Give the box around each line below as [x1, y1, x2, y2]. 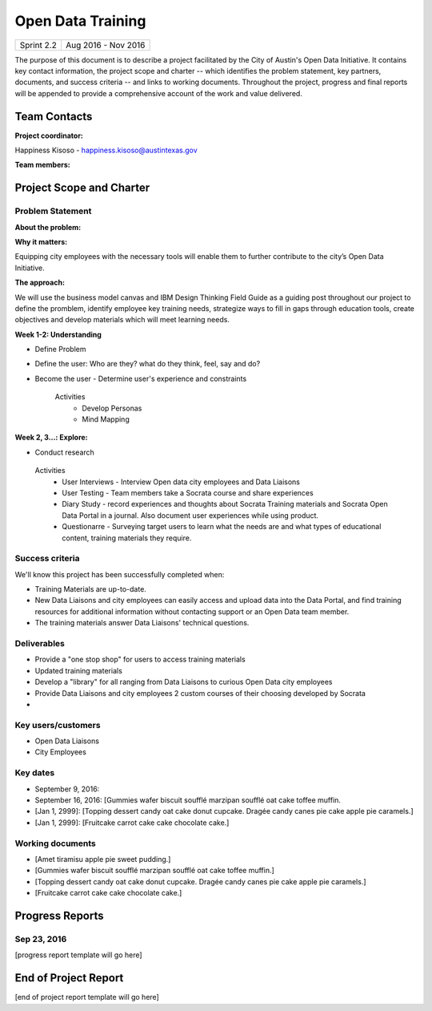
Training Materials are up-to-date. [34, 584, 147, 594]
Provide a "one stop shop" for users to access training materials [34, 654, 246, 665]
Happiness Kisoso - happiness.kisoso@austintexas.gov [14, 145, 198, 156]
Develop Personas [82, 403, 142, 413]
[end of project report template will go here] [14, 993, 159, 1002]
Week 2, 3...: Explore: [14, 433, 88, 443]
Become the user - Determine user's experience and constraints [34, 374, 247, 383]
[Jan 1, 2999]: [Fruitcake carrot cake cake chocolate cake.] [34, 818, 230, 827]
